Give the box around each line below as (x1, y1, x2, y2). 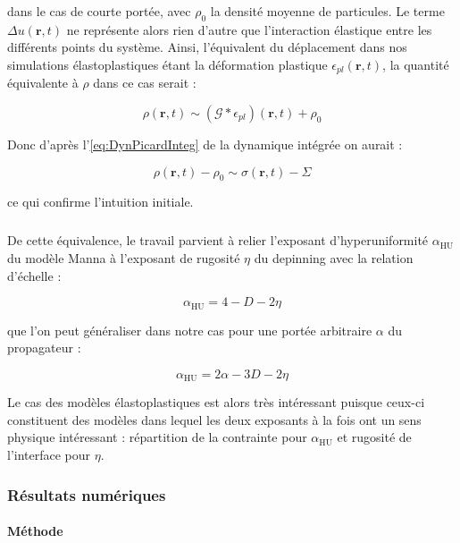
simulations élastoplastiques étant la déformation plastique (7, 55, 328, 73)
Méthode (7, 522, 63, 540)
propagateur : (7, 338, 81, 357)
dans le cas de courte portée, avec (7, 2, 191, 20)
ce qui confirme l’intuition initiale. (7, 192, 194, 211)
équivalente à (7, 73, 79, 92)
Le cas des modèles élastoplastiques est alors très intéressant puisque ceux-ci (7, 393, 425, 411)
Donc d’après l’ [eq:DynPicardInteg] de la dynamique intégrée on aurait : (7, 135, 403, 154)
